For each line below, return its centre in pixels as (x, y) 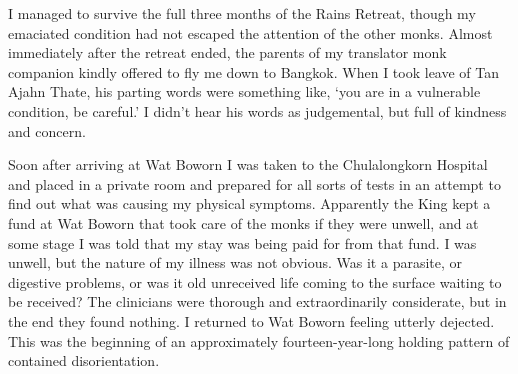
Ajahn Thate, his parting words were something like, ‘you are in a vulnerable (244, 91)
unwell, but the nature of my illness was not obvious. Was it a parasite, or (235, 262)
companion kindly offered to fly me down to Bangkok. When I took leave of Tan (254, 71)
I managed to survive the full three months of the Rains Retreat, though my (242, 13)
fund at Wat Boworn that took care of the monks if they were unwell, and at (243, 222)
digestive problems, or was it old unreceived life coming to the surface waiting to (255, 281)
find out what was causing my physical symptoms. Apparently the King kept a (249, 203)
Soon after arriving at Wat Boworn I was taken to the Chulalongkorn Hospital (248, 164)
